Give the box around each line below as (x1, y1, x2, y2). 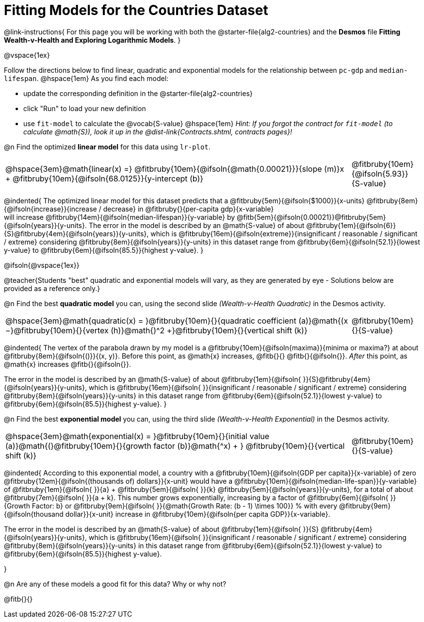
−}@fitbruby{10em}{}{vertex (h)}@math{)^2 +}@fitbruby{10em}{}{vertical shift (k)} (5, 325, 308, 335)
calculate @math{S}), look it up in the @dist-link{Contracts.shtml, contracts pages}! (23, 127, 293, 136)
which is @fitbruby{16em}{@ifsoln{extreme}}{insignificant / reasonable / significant (150, 229, 418, 238)
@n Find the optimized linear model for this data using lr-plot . (4, 142, 211, 151)
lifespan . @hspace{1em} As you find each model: (4, 74, 169, 82)
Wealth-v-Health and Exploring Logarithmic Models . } (4, 35, 181, 44)
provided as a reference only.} (4, 284, 100, 293)
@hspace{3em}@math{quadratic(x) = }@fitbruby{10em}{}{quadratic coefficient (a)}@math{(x (5, 315, 348, 326)
